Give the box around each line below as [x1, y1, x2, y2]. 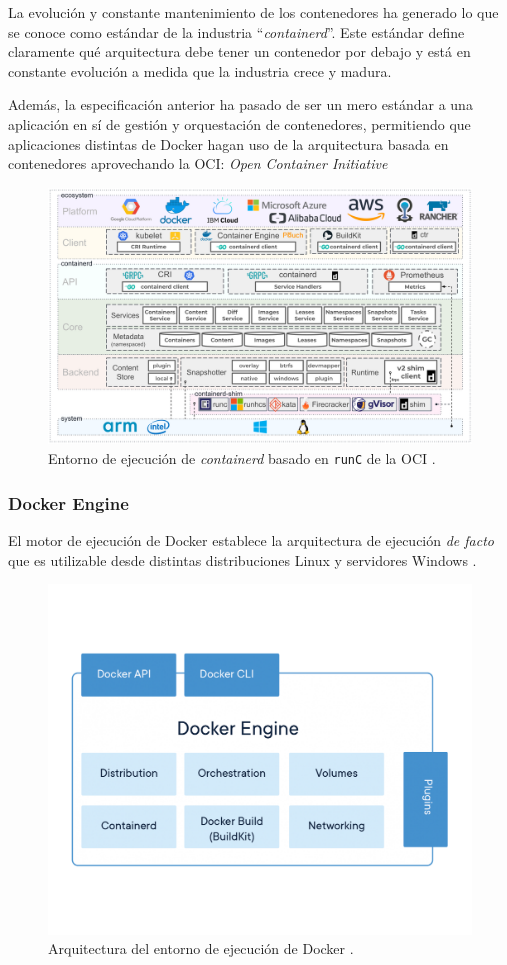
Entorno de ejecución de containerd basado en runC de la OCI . [48, 448, 436, 469]
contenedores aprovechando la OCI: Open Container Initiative [8, 153, 388, 174]
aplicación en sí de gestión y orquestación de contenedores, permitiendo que [8, 113, 471, 134]
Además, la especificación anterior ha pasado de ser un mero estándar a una [8, 94, 473, 115]
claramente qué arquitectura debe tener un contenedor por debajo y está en [8, 41, 471, 62]
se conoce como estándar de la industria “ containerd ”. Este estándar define [8, 21, 465, 42]
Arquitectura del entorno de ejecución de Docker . [48, 938, 354, 959]
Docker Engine [8, 490, 129, 515]
